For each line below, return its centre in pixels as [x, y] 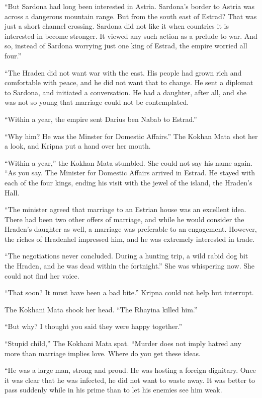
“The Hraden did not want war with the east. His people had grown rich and [123, 72]
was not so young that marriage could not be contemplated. [97, 102]
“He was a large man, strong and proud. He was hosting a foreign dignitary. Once [130, 370]
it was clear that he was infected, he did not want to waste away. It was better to [130, 380]
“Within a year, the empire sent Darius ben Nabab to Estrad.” [101, 119]
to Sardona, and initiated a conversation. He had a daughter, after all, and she [126, 92]
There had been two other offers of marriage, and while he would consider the [124, 219]
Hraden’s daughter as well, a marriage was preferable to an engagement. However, [131, 229]
